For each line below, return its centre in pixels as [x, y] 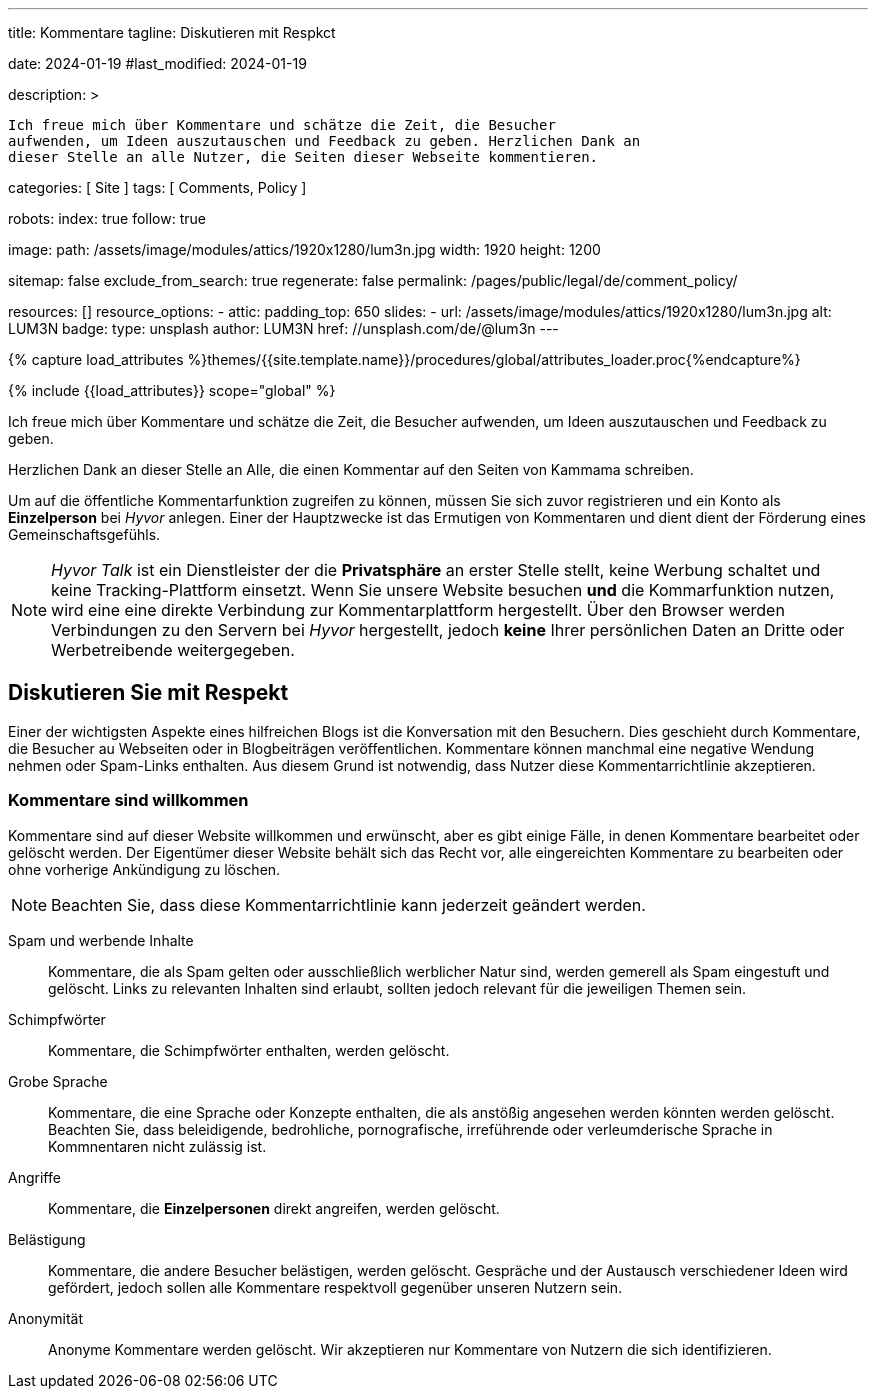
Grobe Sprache [58, 1081]
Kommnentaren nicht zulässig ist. [157, 1146]
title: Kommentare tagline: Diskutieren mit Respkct [172, 32]
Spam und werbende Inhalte [101, 940]
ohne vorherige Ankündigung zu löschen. [144, 869]
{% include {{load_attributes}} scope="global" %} [172, 390]
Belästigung [47, 1239]
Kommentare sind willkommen [128, 800]
